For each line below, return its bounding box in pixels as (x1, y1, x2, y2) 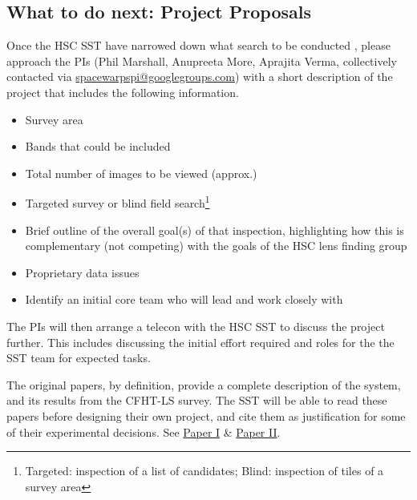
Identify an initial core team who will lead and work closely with (25, 291, 343, 308)
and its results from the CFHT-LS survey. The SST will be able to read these (6, 392, 387, 409)
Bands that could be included (25, 138, 171, 155)
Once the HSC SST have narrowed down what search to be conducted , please (6, 37, 391, 54)
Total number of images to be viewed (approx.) (25, 164, 257, 181)
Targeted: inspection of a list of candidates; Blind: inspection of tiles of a (25, 462, 384, 479)
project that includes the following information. (6, 83, 239, 100)
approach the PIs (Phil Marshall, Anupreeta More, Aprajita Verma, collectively (6, 52, 397, 69)
